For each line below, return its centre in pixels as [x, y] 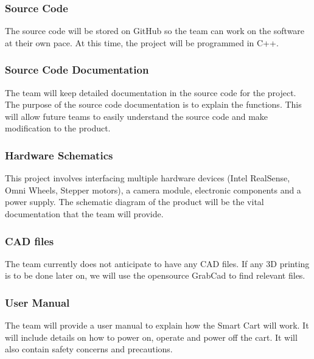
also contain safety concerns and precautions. [89, 349]
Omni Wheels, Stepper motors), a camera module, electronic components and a [153, 190]
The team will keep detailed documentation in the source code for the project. [151, 92]
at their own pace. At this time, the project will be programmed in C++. [142, 42]
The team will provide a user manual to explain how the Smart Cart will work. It [157, 325]
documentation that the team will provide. [84, 214]
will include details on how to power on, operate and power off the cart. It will [151, 337]
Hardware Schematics [59, 155]
